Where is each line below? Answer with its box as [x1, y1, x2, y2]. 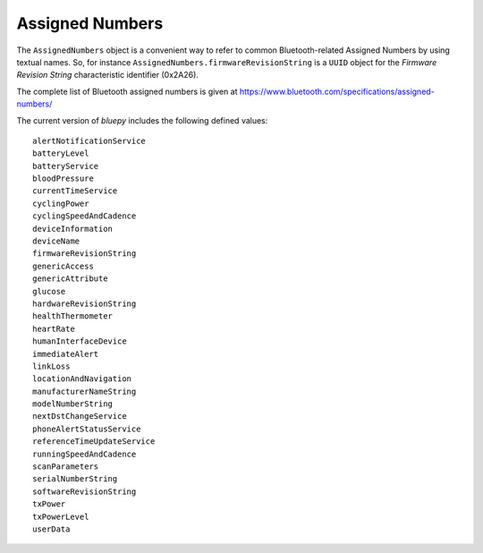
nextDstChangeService [32, 412, 127, 421]
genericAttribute [32, 274, 108, 284]
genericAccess [32, 260, 94, 271]
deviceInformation [32, 224, 114, 234]
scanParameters [32, 462, 99, 472]
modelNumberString [32, 399, 114, 409]
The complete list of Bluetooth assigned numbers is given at [16, 86, 238, 97]
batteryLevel [32, 149, 89, 158]
